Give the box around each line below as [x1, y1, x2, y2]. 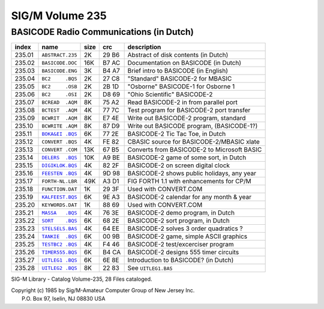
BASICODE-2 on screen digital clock [127, 161, 230, 170]
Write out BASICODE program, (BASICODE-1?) [127, 122, 258, 130]
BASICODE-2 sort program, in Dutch [127, 216, 230, 225]
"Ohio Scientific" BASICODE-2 [127, 90, 213, 99]
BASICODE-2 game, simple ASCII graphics [127, 232, 248, 240]
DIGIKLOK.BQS [41, 162, 77, 168]
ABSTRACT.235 [41, 52, 77, 58]
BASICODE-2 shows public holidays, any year [127, 169, 256, 177]
